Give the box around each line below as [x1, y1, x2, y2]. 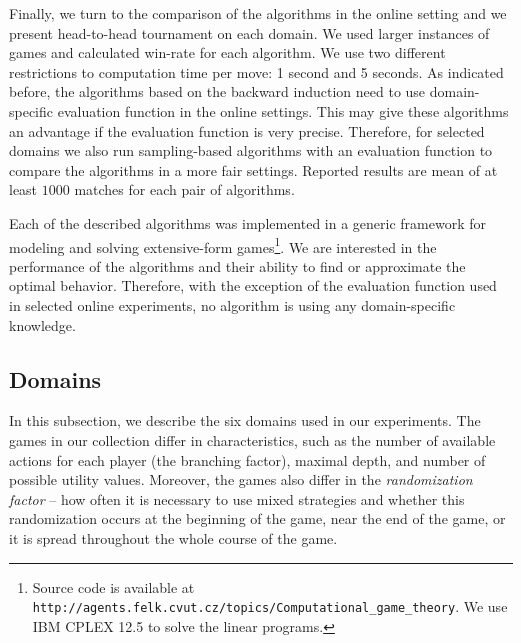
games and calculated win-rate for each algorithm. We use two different [9, 42, 446, 63]
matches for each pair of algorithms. [74, 179, 295, 200]
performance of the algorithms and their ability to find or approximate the [9, 255, 466, 276]
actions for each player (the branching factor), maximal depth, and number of [9, 449, 486, 470]
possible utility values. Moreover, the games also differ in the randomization [9, 469, 473, 490]
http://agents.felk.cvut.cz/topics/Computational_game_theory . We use [32, 596, 508, 617]
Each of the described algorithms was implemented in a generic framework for [9, 212, 487, 233]
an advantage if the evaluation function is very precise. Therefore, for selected [9, 120, 485, 141]
